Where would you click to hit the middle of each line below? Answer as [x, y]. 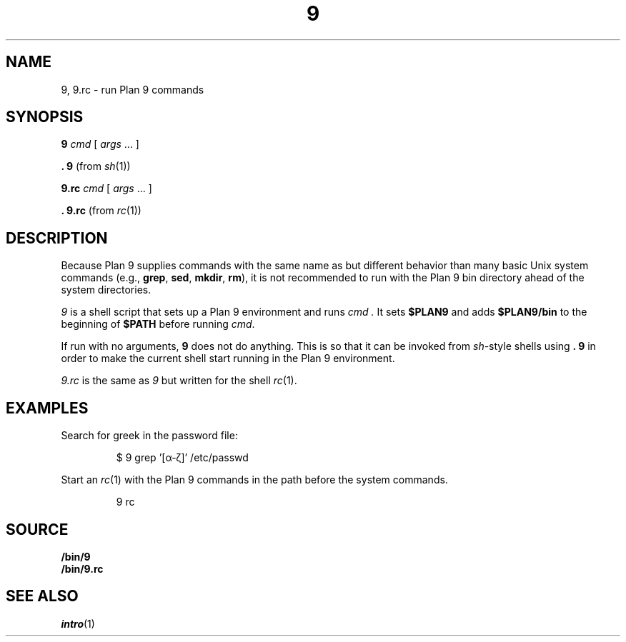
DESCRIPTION [57, 238]
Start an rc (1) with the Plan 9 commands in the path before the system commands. [254, 480]
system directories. [106, 290]
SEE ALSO [42, 596]
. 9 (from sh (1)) [96, 166]
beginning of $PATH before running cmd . [158, 324]
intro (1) [78, 623]
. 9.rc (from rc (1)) [101, 211]
